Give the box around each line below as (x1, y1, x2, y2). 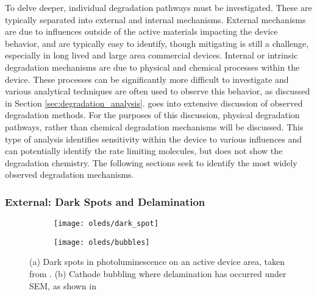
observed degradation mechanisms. (5, 168, 134, 181)
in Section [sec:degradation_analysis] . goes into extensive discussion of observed (5, 96, 303, 109)
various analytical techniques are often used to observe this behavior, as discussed (5, 85, 310, 97)
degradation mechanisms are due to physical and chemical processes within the (5, 60, 300, 73)
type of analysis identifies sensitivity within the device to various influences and (5, 132, 302, 145)
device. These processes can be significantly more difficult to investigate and (5, 72, 289, 85)
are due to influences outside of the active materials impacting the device (5, 25, 278, 38)
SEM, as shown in (29, 279, 97, 292)
